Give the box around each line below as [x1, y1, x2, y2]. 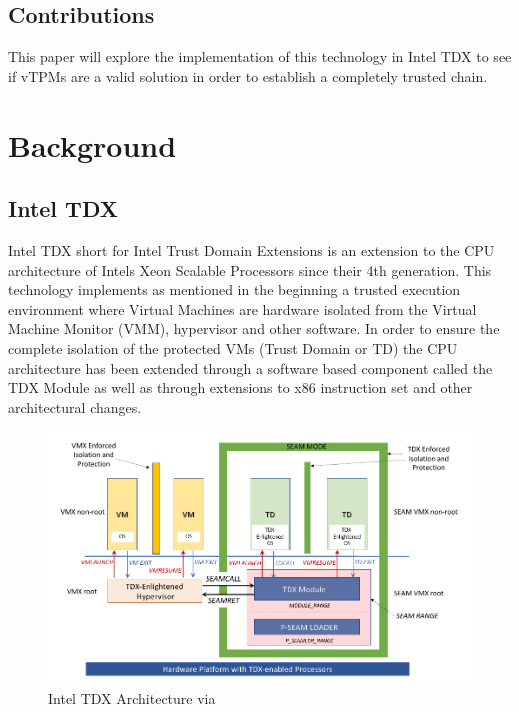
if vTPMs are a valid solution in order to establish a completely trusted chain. [8, 65, 488, 86]
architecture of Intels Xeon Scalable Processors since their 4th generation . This [8, 259, 492, 280]
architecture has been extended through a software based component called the [8, 357, 493, 378]
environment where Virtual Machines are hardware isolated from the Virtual [8, 298, 477, 319]
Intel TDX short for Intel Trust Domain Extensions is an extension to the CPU [8, 239, 495, 260]
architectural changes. [8, 396, 142, 417]
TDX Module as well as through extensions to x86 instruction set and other [8, 377, 473, 398]
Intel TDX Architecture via [48, 687, 216, 708]
